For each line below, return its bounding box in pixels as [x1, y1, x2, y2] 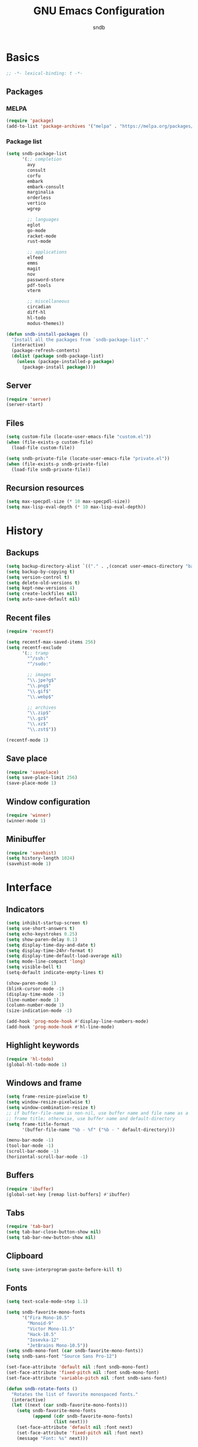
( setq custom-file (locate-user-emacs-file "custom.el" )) [6, 434, 151, 440]
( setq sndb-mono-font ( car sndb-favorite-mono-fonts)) [6, 1348, 144, 1354]
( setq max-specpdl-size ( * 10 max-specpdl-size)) [6, 499, 131, 504]
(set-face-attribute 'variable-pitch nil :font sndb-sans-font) [6, 1375, 167, 1381]
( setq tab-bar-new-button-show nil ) [6, 1234, 96, 1241]
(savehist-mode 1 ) [6, 861, 51, 867]
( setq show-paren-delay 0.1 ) [6, 937, 78, 943]
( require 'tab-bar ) [6, 1224, 54, 1230]
